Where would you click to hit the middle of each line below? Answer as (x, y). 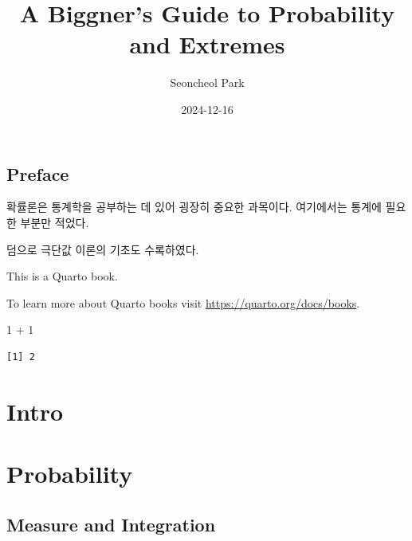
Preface (38, 173)
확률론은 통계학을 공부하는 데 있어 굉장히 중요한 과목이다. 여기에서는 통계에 (194, 207)
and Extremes (207, 44)
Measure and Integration (111, 524)
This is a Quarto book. (62, 276)
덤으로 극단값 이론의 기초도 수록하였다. (103, 249)
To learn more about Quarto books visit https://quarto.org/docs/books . (183, 302)
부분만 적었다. (55, 222)
